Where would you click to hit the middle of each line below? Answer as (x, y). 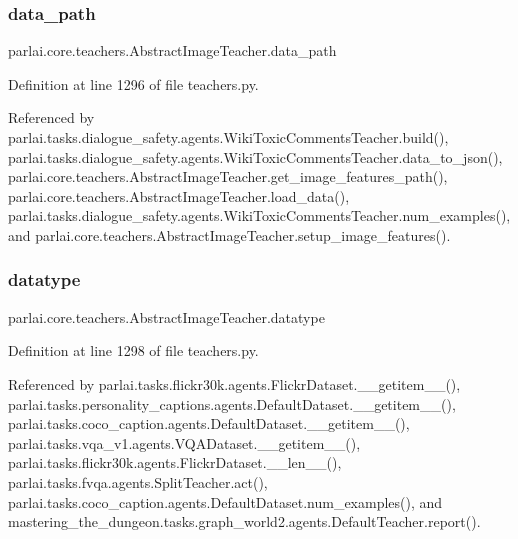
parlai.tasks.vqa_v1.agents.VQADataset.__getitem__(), (184, 442)
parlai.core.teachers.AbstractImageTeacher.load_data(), (179, 195)
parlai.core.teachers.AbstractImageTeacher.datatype (166, 316)
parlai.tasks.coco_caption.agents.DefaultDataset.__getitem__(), (209, 423)
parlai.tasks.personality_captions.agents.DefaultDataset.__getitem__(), (232, 403)
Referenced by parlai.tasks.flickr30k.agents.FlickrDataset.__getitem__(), (234, 383)
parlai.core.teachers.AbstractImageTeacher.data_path (172, 50)
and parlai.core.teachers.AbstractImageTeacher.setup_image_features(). (229, 234)
